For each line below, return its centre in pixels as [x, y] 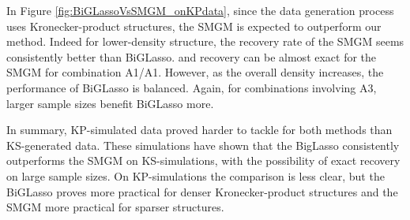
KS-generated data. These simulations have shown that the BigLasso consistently [203, 145]
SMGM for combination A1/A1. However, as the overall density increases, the [195, 72]
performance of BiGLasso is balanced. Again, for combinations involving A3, [192, 87]
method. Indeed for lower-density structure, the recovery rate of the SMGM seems [205, 41]
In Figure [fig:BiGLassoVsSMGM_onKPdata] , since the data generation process [200, 10]
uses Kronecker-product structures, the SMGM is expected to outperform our [194, 26]
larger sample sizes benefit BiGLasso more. [110, 103]
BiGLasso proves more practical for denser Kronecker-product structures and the [202, 191]
